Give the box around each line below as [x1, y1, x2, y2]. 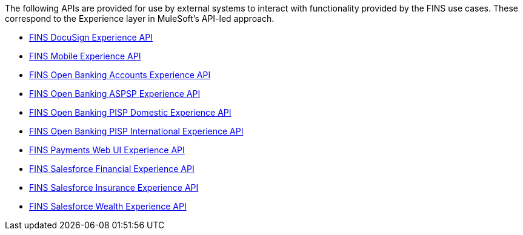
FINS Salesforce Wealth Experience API [29, 201, 187, 211]
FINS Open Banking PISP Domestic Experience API [29, 107, 232, 117]
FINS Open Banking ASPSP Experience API [29, 88, 201, 99]
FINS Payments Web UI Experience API [29, 145, 185, 155]
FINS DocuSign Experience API [29, 32, 153, 42]
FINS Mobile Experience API [29, 51, 141, 61]
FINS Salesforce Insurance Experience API [29, 182, 199, 193]
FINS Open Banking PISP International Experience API [29, 126, 244, 136]
